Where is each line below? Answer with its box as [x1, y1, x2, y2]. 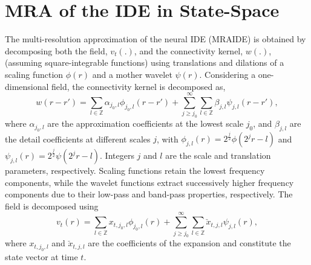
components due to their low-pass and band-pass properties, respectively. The [5, 188, 293, 200]
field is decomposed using [5, 199, 99, 212]
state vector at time [5, 250, 78, 263]
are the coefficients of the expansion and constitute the [88, 237, 291, 249]
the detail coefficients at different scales [5, 132, 151, 145]
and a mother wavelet [92, 68, 172, 80]
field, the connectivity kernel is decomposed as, [51, 80, 226, 92]
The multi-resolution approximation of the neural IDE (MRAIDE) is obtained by [5, 33, 306, 45]
